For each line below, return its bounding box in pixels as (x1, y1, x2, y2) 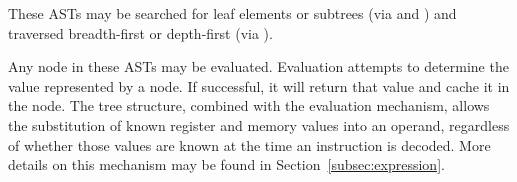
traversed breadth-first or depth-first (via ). (8, 22, 273, 43)
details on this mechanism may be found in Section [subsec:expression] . (8, 154, 445, 175)
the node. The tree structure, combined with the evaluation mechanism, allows (8, 95, 490, 116)
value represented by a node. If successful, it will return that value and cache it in (8, 75, 510, 96)
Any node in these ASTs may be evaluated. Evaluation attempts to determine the (8, 56, 509, 77)
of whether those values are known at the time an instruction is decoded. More (8, 134, 491, 155)
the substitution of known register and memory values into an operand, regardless (8, 114, 510, 135)
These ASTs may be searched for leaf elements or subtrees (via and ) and (8, 3, 457, 23)
